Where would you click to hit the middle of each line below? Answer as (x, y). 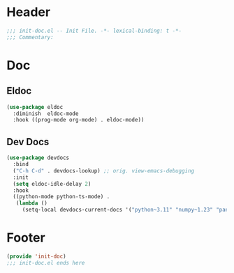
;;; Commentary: (30, 37)
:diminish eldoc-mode (46, 113)
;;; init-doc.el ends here (46, 263)
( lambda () (32, 203)
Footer (26, 238)
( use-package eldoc (35, 107)
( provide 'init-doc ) (37, 256)
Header (28, 12)
